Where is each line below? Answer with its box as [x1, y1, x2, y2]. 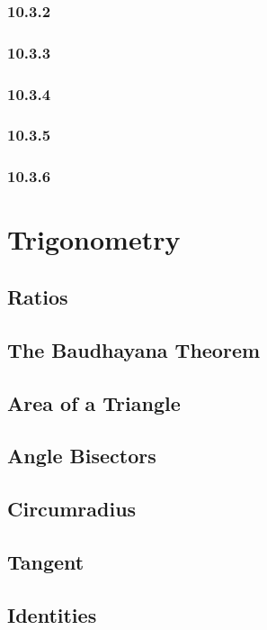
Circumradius [7, 495, 137, 523]
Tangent [7, 547, 85, 575]
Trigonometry [7, 221, 181, 258]
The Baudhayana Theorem [7, 335, 261, 363]
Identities [7, 600, 97, 628]
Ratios [7, 282, 68, 310]
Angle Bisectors [7, 442, 156, 470]
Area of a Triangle [7, 388, 181, 416]
